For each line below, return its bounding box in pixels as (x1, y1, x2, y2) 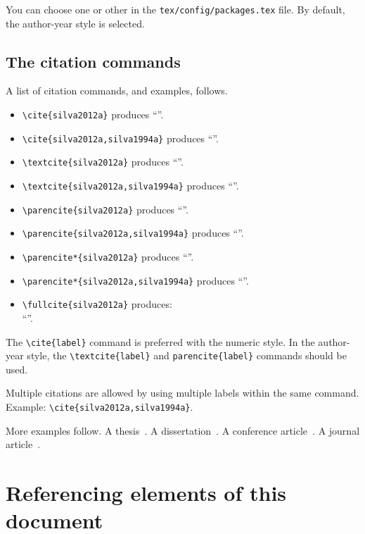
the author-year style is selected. (6, 15, 145, 30)
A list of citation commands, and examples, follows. (6, 83, 228, 98)
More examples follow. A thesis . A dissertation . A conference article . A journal (6, 423, 360, 437)
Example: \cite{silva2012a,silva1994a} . (6, 399, 193, 414)
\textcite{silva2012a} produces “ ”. (22, 154, 184, 169)
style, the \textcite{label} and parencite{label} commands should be (27, 348, 347, 363)
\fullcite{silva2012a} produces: (22, 297, 172, 311)
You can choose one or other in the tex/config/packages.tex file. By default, (6, 2, 345, 16)
